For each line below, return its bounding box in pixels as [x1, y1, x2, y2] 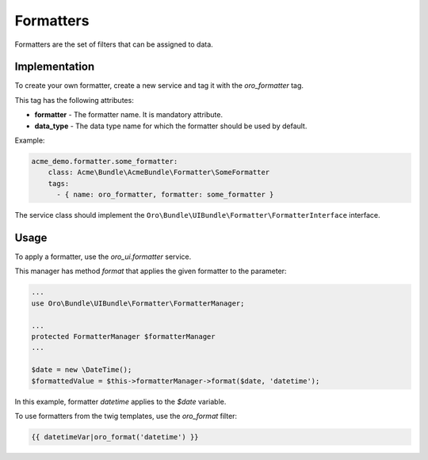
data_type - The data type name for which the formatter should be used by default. [34, 121, 308, 131]
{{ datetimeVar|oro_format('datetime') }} [31, 432, 199, 441]
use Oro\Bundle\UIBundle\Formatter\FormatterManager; [31, 298, 245, 308]
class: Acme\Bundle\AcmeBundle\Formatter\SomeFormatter [48, 168, 270, 177]
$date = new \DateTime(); [31, 365, 132, 374]
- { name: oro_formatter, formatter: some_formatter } [56, 190, 274, 200]
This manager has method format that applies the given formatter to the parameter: [14, 266, 287, 276]
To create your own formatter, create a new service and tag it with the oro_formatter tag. [14, 81, 304, 90]
